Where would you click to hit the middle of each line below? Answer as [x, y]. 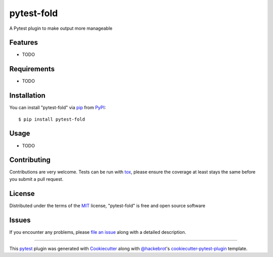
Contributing [30, 160]
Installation [27, 96]
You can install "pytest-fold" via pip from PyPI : [58, 108]
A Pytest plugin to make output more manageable [61, 28]
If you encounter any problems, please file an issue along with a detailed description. [98, 232]
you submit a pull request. [36, 179]
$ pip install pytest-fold [52, 119]
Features [24, 43]
